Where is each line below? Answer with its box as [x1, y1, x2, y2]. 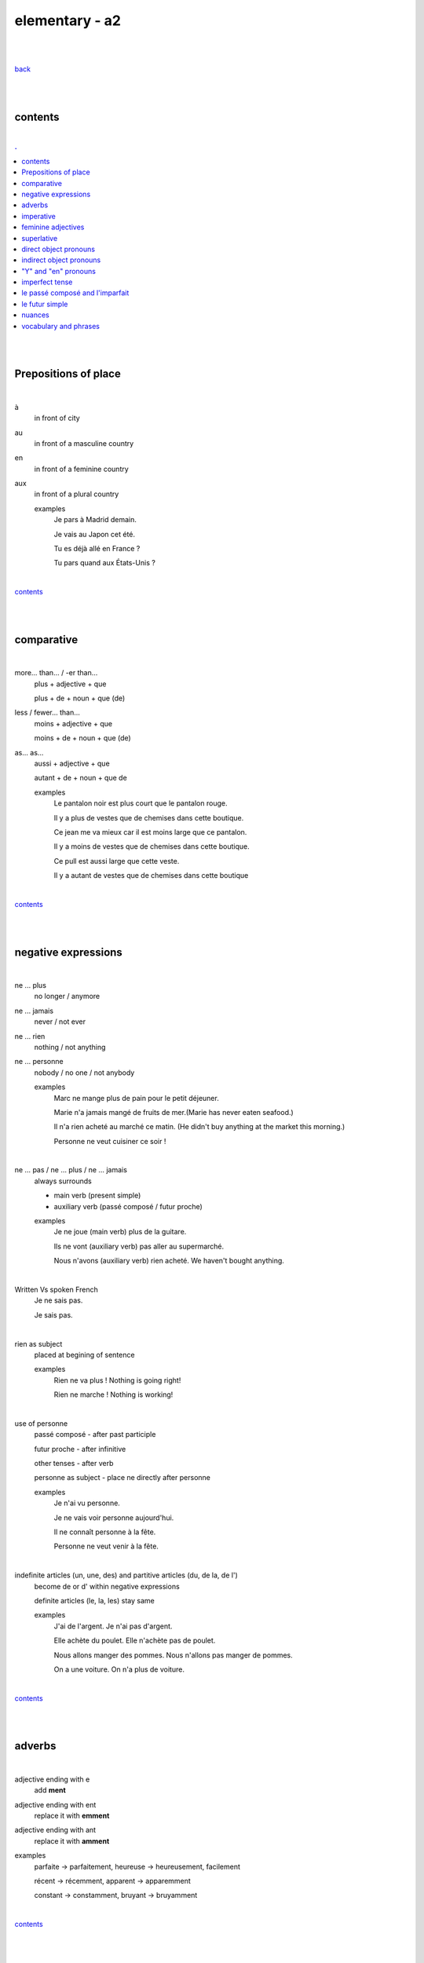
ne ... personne [14, 1057, 64, 1066]
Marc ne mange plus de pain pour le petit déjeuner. [53, 1093, 219, 1102]
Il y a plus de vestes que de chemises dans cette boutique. [53, 813, 244, 822]
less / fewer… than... [14, 707, 80, 718]
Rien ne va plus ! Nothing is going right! [53, 1375, 181, 1385]
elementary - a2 [14, 12, 122, 29]
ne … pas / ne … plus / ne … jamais [14, 1165, 127, 1175]
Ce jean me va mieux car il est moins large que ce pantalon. [53, 827, 247, 836]
